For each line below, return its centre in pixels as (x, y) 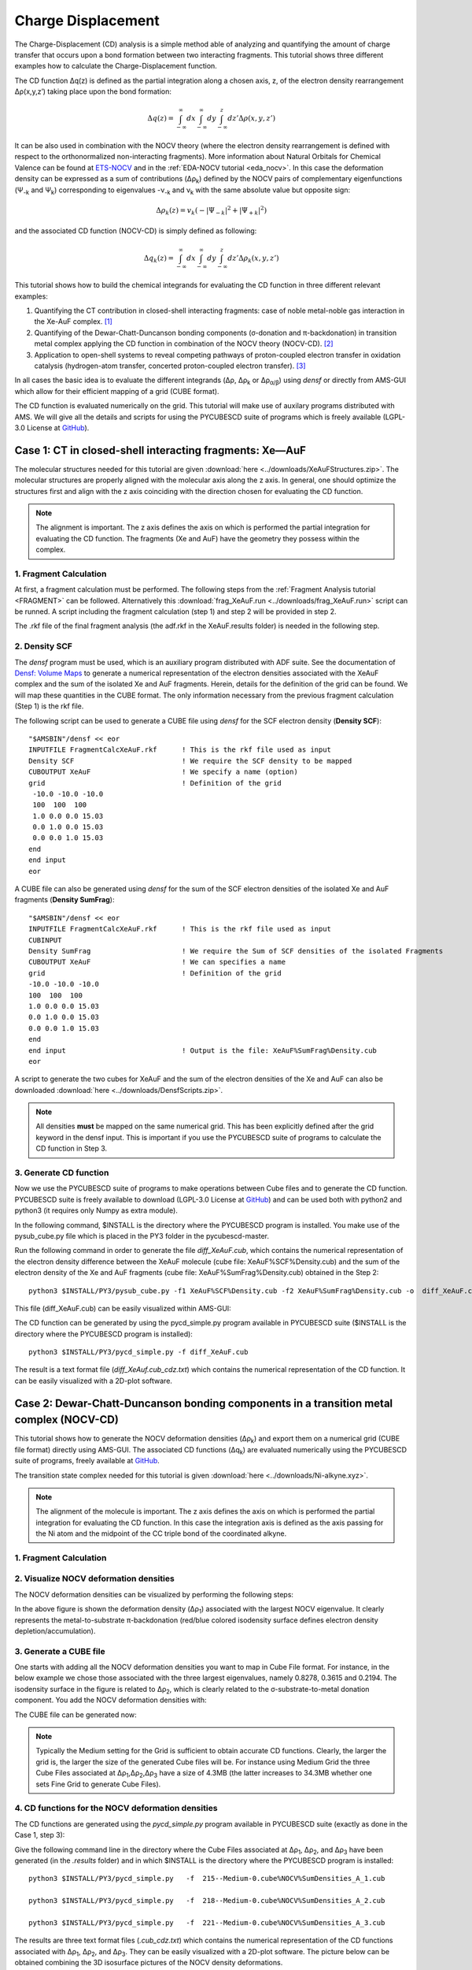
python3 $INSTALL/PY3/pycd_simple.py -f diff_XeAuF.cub (138, 1352)
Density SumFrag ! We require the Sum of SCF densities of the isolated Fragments (236, 951)
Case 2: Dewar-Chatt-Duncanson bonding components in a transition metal (204, 1403)
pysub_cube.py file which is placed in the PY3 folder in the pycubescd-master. (142, 1236)
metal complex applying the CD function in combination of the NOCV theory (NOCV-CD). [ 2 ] (184, 344)
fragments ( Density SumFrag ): (65, 900)
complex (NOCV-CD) (67, 1420)
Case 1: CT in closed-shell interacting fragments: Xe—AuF (160, 450)
